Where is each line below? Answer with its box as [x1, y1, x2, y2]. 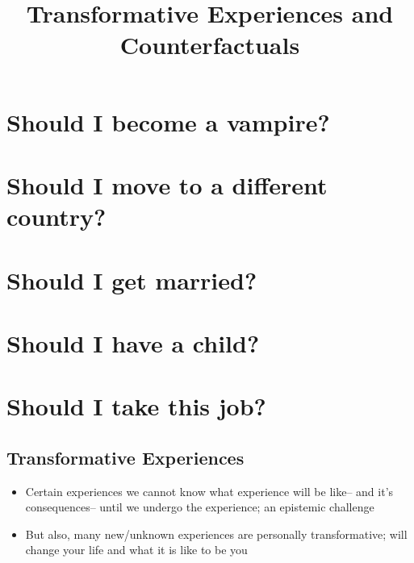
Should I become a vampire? [6, 105, 330, 138]
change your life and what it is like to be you [25, 541, 248, 558]
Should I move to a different [6, 168, 328, 201]
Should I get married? [6, 263, 257, 296]
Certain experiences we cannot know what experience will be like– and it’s [25, 482, 394, 499]
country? [6, 200, 107, 233]
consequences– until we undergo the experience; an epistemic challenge [25, 498, 374, 515]
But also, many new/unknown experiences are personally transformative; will [25, 525, 408, 542]
